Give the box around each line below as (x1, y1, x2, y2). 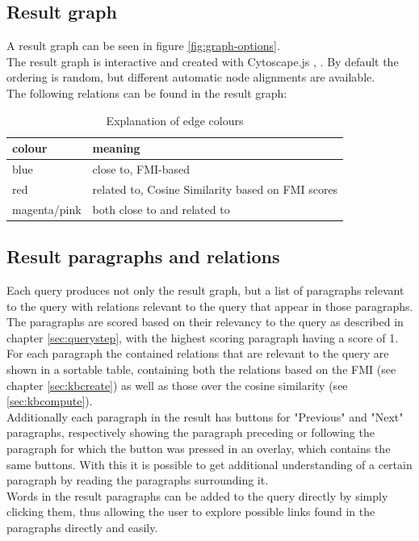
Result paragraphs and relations (6, 244, 280, 269)
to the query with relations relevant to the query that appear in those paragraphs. (6, 297, 413, 314)
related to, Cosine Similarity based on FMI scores (92, 180, 338, 197)
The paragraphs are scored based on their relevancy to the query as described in (6, 313, 404, 330)
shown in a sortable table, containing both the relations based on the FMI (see (6, 360, 396, 377)
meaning (92, 140, 140, 157)
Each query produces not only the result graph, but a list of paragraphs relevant (6, 282, 404, 298)
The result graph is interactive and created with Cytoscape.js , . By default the (6, 52, 399, 69)
